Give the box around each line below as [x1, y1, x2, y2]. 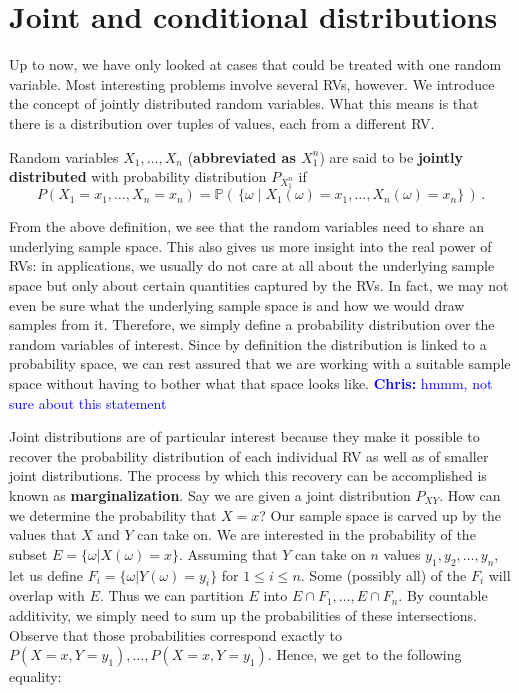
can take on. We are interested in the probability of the [137, 524, 476, 545]
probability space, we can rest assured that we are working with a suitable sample [9, 353, 511, 374]
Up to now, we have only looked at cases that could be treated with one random [9, 54, 502, 75]
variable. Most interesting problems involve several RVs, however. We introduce [9, 73, 495, 94]
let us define [9, 564, 83, 585]
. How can [439, 484, 501, 505]
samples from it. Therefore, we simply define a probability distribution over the [9, 314, 495, 335]
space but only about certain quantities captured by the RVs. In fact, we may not [9, 275, 509, 296]
